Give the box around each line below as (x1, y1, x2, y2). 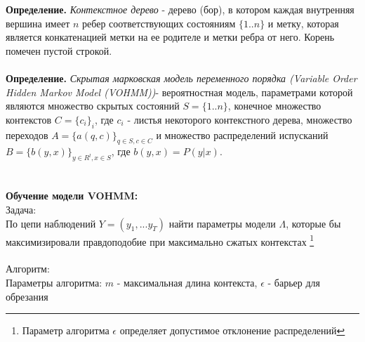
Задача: (6, 202, 36, 216)
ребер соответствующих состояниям (82, 15, 236, 30)
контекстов (6, 112, 52, 126)
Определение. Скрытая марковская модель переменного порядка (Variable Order (6, 70, 357, 85)
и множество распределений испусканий (156, 127, 328, 142)
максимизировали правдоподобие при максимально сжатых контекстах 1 (6, 232, 314, 249)
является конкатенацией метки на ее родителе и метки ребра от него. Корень (6, 29, 335, 44)
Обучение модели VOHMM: (6, 188, 138, 203)
